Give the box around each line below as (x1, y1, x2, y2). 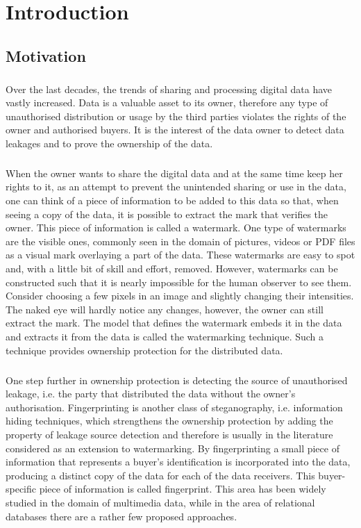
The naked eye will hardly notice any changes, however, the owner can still (6, 302, 324, 316)
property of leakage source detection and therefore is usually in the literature (6, 427, 333, 441)
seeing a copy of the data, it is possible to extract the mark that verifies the (6, 206, 328, 221)
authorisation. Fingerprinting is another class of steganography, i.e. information (6, 399, 343, 414)
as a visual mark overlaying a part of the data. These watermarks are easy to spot (6, 247, 355, 262)
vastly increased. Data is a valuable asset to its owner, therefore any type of (6, 95, 328, 110)
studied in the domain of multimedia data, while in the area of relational (6, 495, 315, 509)
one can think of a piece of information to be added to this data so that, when (6, 193, 339, 208)
